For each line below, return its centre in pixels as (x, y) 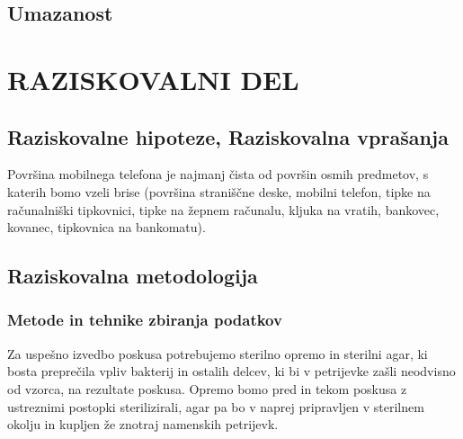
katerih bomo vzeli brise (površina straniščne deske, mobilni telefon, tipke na (219, 191)
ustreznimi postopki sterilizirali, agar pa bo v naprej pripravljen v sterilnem (216, 406)
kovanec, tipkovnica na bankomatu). (107, 227)
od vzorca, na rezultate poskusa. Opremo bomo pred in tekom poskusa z (207, 388)
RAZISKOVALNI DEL (153, 79)
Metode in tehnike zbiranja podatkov (145, 320)
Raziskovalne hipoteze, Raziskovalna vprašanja (228, 136)
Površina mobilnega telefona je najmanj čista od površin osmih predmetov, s (218, 174)
